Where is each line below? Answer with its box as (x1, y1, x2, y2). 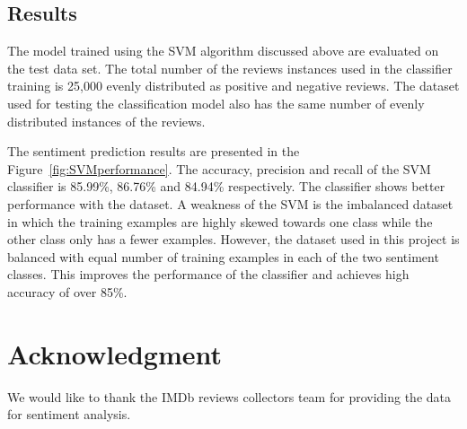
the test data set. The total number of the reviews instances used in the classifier (7, 58, 453, 77)
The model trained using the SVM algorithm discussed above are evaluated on (7, 41, 439, 60)
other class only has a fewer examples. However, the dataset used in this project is (7, 230, 460, 249)
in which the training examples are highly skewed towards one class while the (7, 212, 433, 231)
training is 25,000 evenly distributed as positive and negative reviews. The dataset (7, 76, 460, 95)
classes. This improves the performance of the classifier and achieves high (7, 265, 410, 284)
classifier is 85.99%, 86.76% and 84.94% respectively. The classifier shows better (7, 177, 445, 196)
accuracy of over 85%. (7, 282, 128, 301)
